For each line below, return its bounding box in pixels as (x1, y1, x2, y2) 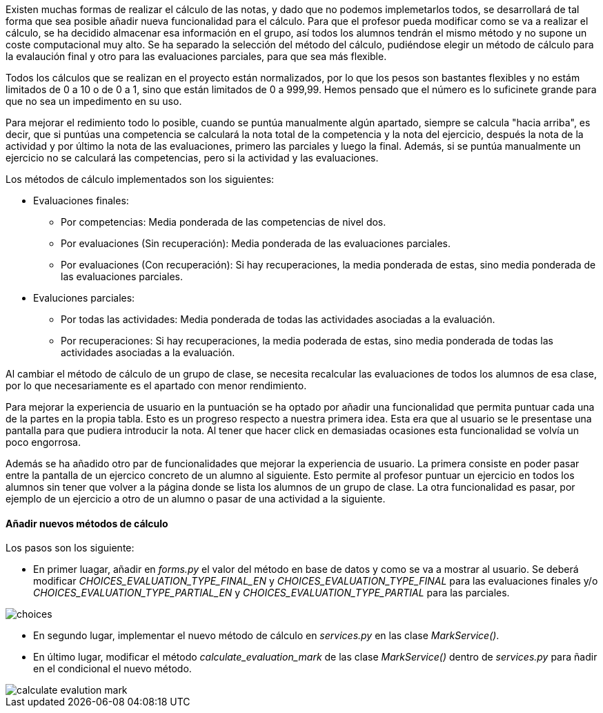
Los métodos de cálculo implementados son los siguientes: (6, 173, 275, 185)
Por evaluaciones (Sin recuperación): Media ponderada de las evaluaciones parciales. (61, 237, 451, 249)
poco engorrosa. (6, 436, 81, 448)
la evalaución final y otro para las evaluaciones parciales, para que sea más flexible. (6, 50, 387, 62)
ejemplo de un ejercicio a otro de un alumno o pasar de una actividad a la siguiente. (6, 493, 386, 505)
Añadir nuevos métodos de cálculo (6, 517, 168, 529)
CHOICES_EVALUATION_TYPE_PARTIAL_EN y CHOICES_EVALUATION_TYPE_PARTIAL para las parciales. (33, 587, 510, 599)
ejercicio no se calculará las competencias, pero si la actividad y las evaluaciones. (6, 152, 379, 164)
